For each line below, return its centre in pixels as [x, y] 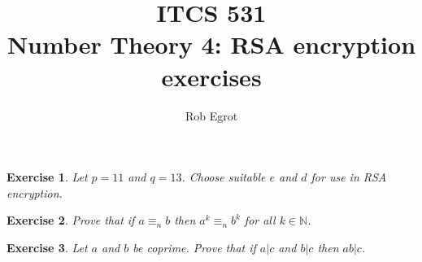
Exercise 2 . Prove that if [71, 220]
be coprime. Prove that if [194, 247]
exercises [211, 76]
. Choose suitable [224, 177]
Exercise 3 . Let [47, 247]
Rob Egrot [211, 115]
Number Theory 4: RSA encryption [211, 44]
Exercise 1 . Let [47, 177]
